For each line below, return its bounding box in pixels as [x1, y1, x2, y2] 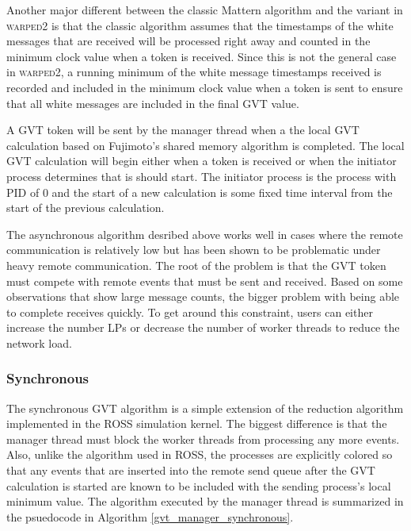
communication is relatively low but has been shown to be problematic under [6, 241, 381, 258]
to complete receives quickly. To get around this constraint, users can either [6, 303, 373, 320]
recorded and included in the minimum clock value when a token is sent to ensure [6, 79, 403, 95]
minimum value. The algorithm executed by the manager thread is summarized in [6, 493, 404, 510]
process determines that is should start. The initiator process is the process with [6, 167, 397, 184]
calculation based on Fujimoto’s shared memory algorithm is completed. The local [6, 137, 405, 153]
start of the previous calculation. [6, 199, 165, 216]
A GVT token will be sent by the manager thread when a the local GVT [6, 121, 360, 138]
